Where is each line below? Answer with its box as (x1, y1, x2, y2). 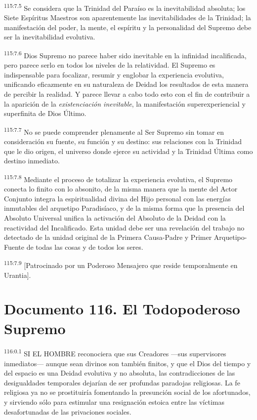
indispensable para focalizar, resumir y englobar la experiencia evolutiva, (4, 69, 224, 79)
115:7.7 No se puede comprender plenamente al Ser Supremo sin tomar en (4, 125, 224, 137)
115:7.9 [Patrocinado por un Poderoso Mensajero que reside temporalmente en (4, 259, 238, 270)
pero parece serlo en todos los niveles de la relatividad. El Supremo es (4, 60, 215, 70)
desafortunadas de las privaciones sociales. (4, 406, 131, 417)
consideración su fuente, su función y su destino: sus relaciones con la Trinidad (4, 136, 242, 147)
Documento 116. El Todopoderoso (4, 299, 240, 319)
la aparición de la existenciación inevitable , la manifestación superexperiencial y (4, 98, 246, 109)
